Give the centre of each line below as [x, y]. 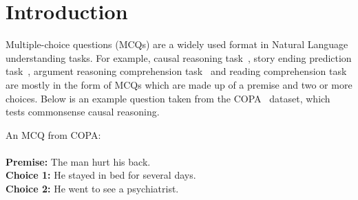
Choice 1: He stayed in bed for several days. [101, 175]
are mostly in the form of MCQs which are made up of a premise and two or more [179, 84]
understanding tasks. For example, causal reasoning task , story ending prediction [179, 57]
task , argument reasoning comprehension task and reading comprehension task [176, 71]
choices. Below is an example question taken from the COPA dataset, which [168, 98]
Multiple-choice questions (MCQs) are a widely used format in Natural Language [177, 44]
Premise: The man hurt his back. [78, 161]
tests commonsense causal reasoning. [83, 112]
